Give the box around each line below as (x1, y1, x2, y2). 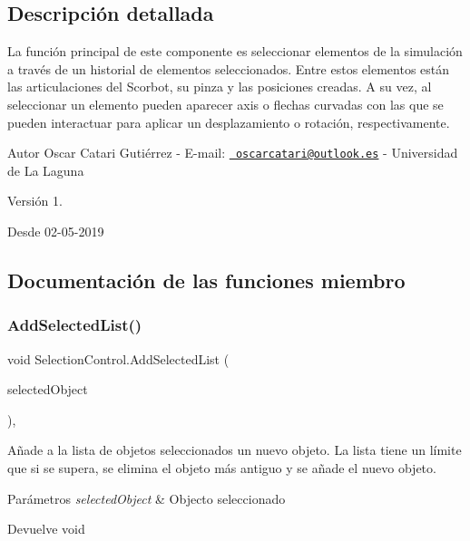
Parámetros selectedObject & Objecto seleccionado (7, 488, 286, 507)
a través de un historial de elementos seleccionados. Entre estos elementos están (7, 59, 450, 78)
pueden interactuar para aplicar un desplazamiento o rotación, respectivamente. (7, 112, 450, 131)
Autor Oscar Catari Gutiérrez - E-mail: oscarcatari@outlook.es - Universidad (7, 143, 458, 162)
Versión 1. (7, 191, 63, 210)
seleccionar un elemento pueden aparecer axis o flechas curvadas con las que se (7, 94, 444, 113)
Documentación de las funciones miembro (7, 266, 406, 294)
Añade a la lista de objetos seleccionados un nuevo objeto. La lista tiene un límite (7, 440, 462, 459)
